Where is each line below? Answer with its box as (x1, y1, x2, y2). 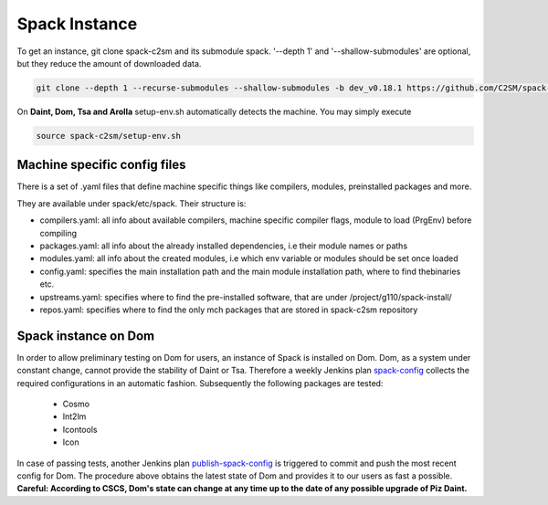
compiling (39, 227, 78, 238)
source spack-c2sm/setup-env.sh (36, 131, 182, 141)
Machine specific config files (16, 157, 186, 173)
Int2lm (62, 411, 87, 422)
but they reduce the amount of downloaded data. (16, 58, 202, 68)
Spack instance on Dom (16, 328, 155, 343)
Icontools (62, 424, 98, 435)
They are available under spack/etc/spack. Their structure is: (16, 197, 247, 209)
